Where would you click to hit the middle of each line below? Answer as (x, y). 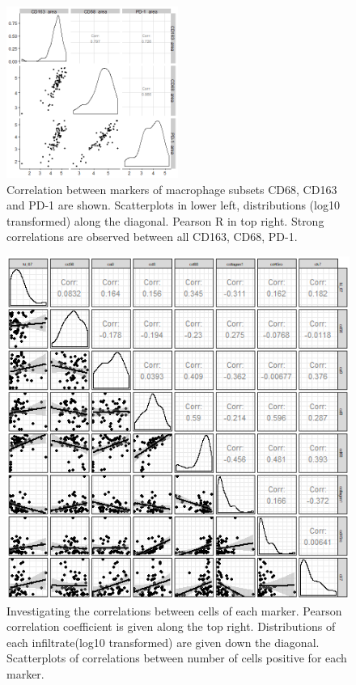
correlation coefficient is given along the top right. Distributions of (171, 626)
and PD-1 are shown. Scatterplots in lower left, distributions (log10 (173, 205)
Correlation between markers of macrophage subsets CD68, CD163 (172, 189)
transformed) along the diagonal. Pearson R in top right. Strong (165, 220)
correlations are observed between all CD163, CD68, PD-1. (152, 237)
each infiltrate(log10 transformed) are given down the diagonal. (163, 642)
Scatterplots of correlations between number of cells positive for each (177, 658)
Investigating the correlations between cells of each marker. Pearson (174, 610)
